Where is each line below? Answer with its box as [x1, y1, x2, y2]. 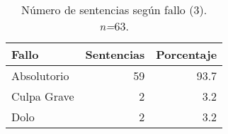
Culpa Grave [11, 88, 74, 104]
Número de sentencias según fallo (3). [21, 1, 207, 18]
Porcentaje [156, 46, 217, 62]
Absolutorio [11, 67, 69, 84]
